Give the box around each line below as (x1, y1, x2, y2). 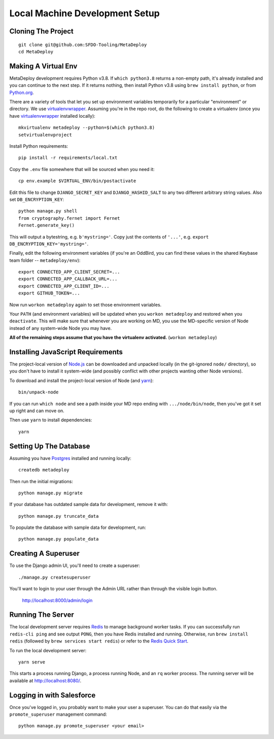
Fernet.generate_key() (18, 222, 75, 228)
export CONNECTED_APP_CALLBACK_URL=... (18, 276, 118, 282)
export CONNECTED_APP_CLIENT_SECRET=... (18, 269, 120, 275)
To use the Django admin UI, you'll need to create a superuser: (9, 562, 141, 568)
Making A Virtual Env (9, 61, 78, 71)
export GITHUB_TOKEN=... (18, 290, 80, 296)
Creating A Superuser (9, 549, 80, 558)
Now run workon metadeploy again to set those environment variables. (9, 301, 162, 308)
